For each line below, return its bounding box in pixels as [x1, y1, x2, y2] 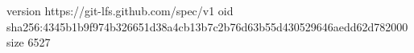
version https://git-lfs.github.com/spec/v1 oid [6, 2, 234, 18]
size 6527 [6, 34, 51, 51]
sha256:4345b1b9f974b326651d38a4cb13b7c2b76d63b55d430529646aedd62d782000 [6, 18, 408, 35]
